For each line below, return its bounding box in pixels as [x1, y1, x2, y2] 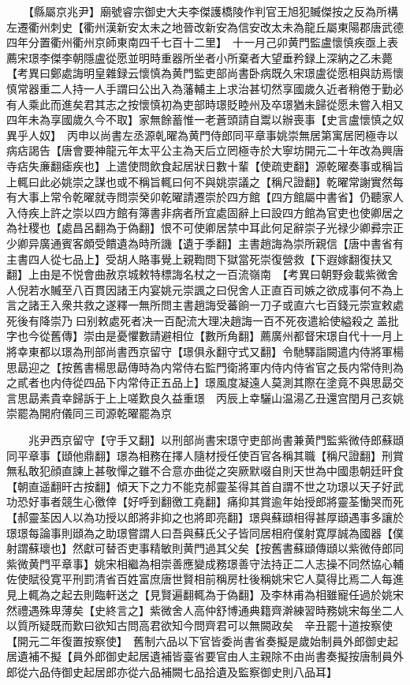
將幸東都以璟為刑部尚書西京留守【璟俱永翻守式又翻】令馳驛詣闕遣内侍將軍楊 [6, 343, 404, 360]
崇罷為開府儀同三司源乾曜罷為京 [6, 405, 172, 421]
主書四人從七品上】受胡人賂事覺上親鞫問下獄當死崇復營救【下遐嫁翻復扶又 [6, 250, 393, 267]
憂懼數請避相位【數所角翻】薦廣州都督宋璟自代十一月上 [116, 328, 404, 344]
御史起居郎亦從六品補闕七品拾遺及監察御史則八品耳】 [61, 663, 337, 679]
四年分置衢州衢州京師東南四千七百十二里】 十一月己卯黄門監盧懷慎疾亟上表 [6, 34, 398, 51]
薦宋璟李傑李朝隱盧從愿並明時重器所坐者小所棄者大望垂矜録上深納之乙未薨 [6, 49, 393, 66]
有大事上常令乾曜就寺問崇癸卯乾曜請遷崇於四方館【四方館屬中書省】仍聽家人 [6, 189, 404, 205]
